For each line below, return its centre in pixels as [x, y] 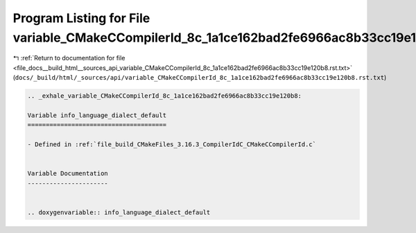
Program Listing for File [81, 18]
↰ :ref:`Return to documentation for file [69, 58]
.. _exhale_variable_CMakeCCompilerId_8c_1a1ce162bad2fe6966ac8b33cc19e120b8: [164, 96]
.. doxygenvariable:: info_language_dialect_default [119, 212]
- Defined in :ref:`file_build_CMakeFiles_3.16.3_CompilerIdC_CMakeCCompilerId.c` [172, 145]
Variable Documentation [68, 174]
